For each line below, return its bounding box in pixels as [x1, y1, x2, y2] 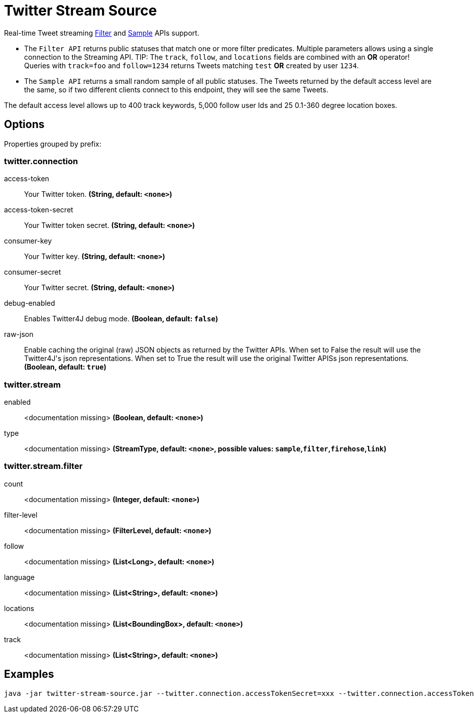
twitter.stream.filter [4, 461, 83, 471]
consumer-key [4, 236, 52, 246]
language [4, 572, 35, 581]
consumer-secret [4, 268, 61, 277]
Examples [4, 668, 54, 681]
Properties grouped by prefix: [4, 139, 101, 148]
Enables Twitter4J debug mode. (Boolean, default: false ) [24, 314, 218, 323]
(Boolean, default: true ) [24, 363, 106, 372]
